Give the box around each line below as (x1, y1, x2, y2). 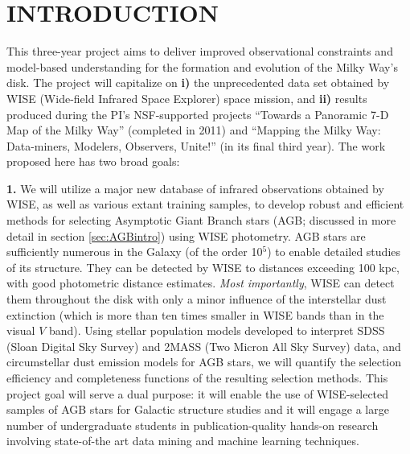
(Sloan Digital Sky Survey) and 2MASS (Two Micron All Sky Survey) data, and (6, 337, 401, 354)
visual (6, 322, 35, 339)
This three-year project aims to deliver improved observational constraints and (6, 43, 393, 60)
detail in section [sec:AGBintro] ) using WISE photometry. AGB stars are (6, 227, 366, 244)
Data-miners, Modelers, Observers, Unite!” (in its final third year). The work (6, 137, 386, 154)
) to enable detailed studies (267, 243, 401, 260)
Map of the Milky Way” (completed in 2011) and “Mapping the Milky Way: (6, 122, 381, 138)
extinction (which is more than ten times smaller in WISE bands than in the (6, 306, 384, 323)
